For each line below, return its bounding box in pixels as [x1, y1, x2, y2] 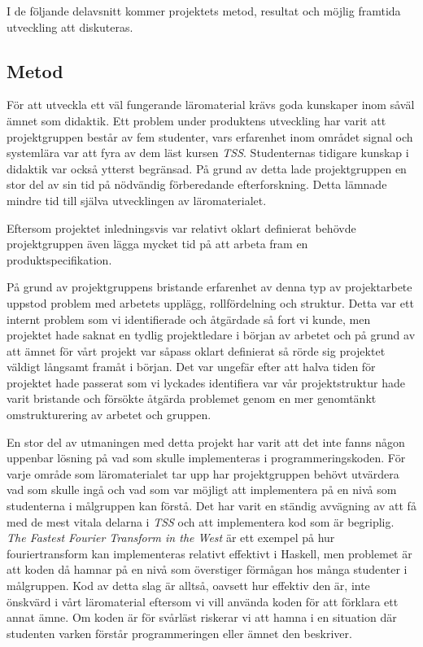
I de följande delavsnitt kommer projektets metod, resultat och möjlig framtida [7, 2, 401, 19]
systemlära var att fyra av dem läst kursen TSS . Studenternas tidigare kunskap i [7, 144, 409, 161]
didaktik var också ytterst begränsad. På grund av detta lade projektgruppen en [7, 160, 407, 177]
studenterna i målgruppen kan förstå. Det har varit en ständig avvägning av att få [7, 497, 416, 514]
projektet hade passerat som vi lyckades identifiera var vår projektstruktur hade [7, 374, 405, 391]
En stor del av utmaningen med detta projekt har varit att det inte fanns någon [7, 433, 405, 450]
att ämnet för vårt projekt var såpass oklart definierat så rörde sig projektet [7, 342, 386, 359]
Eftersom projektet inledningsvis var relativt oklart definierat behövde [7, 219, 356, 236]
